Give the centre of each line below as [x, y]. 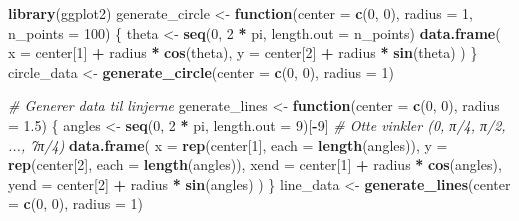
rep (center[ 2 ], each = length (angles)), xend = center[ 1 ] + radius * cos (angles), [255, 164]
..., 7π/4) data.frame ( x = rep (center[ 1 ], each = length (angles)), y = [228, 144]
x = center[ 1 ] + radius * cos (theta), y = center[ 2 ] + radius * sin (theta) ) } [243, 52]
